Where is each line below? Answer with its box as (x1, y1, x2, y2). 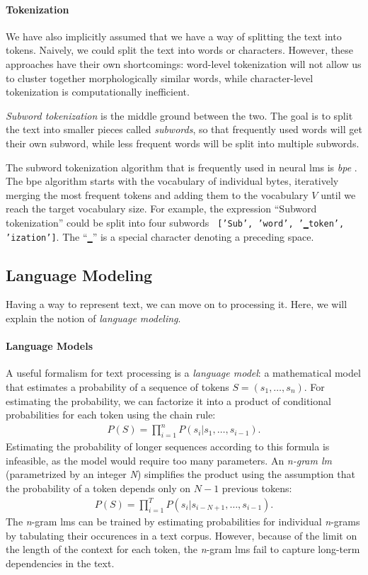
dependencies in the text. (6, 555, 115, 570)
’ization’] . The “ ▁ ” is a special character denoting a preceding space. (6, 229, 314, 244)
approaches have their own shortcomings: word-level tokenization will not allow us (6, 56, 362, 71)
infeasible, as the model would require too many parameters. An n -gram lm (6, 452, 333, 467)
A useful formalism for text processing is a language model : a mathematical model (6, 365, 361, 380)
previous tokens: (222, 480, 292, 495)
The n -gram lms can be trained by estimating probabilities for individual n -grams (6, 514, 360, 529)
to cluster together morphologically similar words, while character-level (6, 70, 314, 85)
